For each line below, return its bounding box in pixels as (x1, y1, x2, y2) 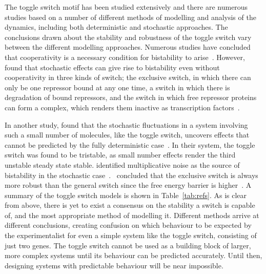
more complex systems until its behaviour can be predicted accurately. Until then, (5, 250, 262, 261)
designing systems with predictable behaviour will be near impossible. (5, 260, 223, 270)
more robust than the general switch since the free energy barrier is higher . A (5, 180, 252, 190)
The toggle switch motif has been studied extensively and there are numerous (5, 2, 248, 12)
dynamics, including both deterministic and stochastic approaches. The (5, 22, 228, 32)
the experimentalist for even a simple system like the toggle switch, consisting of (5, 230, 257, 241)
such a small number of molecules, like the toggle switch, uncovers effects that (5, 129, 250, 140)
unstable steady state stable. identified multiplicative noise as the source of (5, 159, 240, 170)
